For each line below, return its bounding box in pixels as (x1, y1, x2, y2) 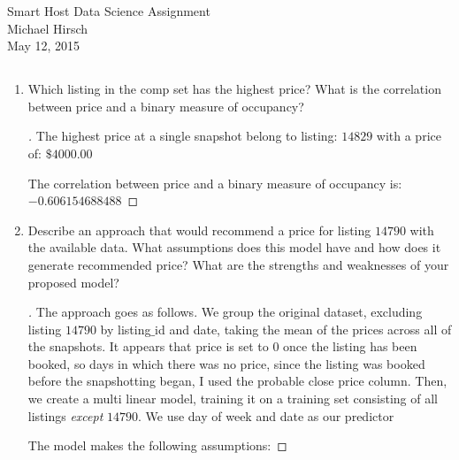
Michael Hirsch (7, 19, 88, 37)
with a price (376, 126, 441, 145)
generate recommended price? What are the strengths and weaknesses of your (27, 255, 449, 273)
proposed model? (27, 272, 119, 291)
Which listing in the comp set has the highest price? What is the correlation (27, 80, 441, 98)
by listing (100, 319, 151, 338)
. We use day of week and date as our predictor (137, 406, 394, 425)
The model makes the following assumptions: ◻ (27, 436, 287, 455)
